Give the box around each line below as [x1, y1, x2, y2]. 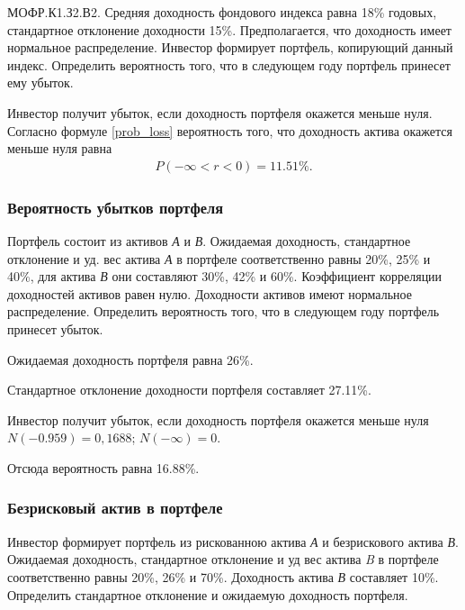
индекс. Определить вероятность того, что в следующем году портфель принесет [7, 55, 451, 74]
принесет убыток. [7, 319, 103, 338]
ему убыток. [7, 73, 74, 92]
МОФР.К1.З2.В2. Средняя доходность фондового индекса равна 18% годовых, [7, 3, 437, 21]
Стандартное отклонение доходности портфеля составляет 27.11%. [7, 380, 371, 399]
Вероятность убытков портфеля [7, 196, 224, 218]
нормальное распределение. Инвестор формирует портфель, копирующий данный [7, 38, 453, 57]
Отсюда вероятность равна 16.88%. [7, 458, 200, 477]
